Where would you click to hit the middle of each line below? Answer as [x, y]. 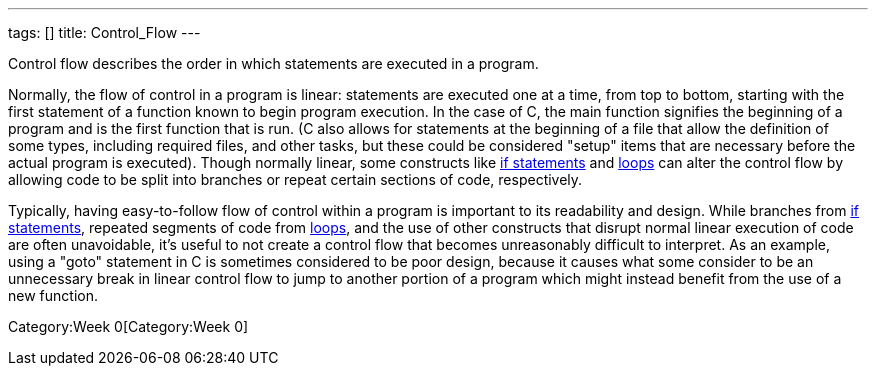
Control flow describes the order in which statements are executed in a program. [273, 63]
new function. [53, 295]
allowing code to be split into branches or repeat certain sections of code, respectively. [295, 179]
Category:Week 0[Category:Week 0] [128, 326]
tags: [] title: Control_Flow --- [104, 32]
